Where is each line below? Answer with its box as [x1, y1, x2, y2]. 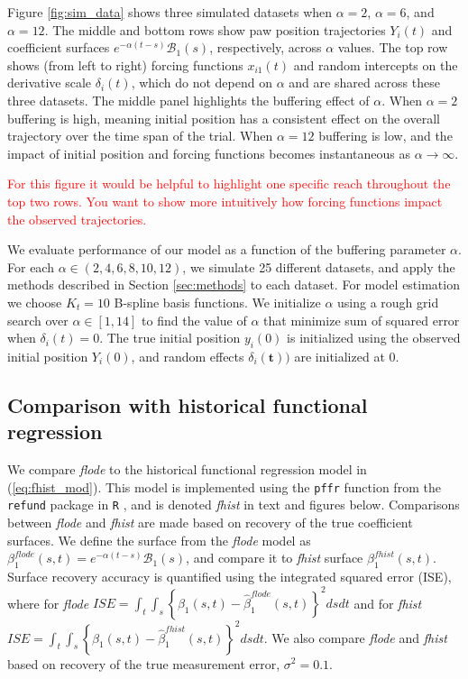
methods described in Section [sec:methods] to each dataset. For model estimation [7, 275, 460, 294]
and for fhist [353, 593, 422, 612]
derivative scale [7, 73, 92, 92]
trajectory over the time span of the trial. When [7, 126, 273, 145]
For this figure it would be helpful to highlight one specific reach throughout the [7, 174, 451, 193]
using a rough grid [337, 292, 439, 311]
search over [7, 310, 69, 329]
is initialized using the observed [287, 328, 461, 347]
